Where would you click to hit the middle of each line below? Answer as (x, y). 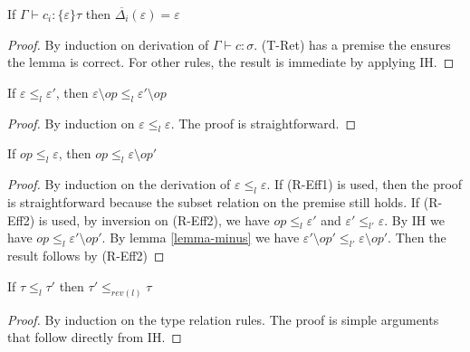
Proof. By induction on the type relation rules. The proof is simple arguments (223, 319)
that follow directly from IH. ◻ (95, 337)
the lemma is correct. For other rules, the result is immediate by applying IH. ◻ (231, 62)
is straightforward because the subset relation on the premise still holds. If (214, 201)
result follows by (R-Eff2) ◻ (86, 256)
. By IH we (414, 219)
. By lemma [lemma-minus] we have (201, 238)
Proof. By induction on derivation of (108, 44)
